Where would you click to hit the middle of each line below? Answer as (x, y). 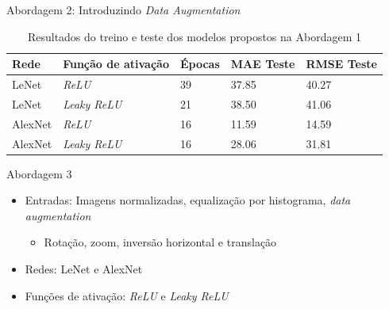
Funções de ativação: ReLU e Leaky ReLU (127, 295)
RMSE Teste (341, 64)
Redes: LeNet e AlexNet (84, 269)
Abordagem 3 (39, 173)
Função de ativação (116, 64)
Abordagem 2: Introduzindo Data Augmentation (123, 10)
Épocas (200, 64)
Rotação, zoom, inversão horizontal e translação (160, 242)
